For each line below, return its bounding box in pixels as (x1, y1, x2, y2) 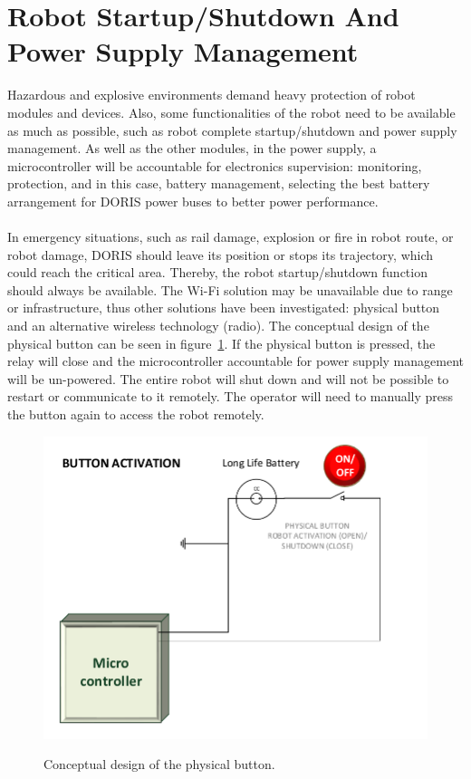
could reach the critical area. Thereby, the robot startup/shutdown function (7, 263, 428, 282)
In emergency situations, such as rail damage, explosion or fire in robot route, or (7, 227, 454, 246)
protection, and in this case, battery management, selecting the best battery (7, 174, 430, 193)
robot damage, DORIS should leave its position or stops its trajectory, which (7, 245, 434, 264)
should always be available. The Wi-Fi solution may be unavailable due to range (7, 280, 453, 299)
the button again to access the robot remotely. (7, 405, 264, 423)
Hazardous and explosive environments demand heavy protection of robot (7, 85, 416, 104)
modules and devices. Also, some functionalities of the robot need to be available (7, 102, 456, 121)
